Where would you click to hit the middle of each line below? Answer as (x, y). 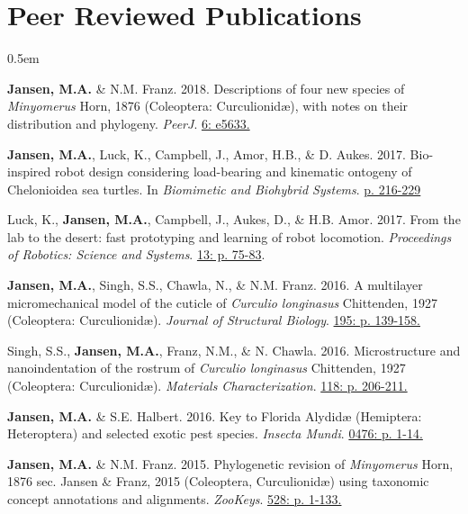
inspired (29, 171)
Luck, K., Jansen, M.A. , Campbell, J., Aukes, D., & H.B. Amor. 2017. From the (234, 219)
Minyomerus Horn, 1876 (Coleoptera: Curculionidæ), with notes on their (208, 106)
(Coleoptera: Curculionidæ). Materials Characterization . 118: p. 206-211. (207, 386)
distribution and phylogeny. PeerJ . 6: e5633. (129, 123)
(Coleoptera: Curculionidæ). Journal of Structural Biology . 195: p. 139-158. (214, 320)
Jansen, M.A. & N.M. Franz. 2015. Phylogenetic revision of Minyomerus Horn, (230, 463)
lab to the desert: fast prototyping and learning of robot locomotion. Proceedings (229, 236)
